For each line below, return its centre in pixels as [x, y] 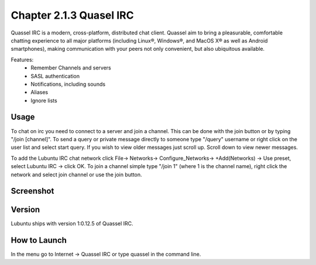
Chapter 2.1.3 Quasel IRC [72, 15]
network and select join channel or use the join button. [77, 175]
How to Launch [39, 240]
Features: [22, 60]
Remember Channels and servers [71, 68]
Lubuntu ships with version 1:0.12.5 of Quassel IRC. [72, 224]
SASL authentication [55, 76]
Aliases [39, 92]
